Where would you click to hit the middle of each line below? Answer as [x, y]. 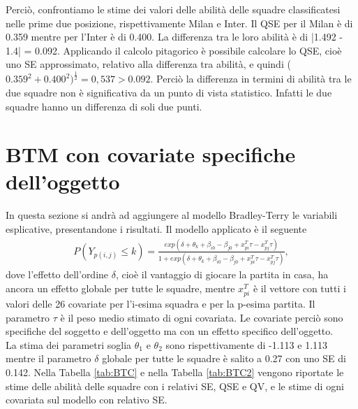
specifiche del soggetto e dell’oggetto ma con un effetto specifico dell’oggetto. [170, 331]
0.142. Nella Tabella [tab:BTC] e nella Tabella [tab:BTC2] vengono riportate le [175, 372]
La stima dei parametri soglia [69, 344]
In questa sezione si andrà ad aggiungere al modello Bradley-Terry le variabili [172, 215]
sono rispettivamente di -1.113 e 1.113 [247, 344]
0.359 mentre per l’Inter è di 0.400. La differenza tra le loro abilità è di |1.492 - [174, 37]
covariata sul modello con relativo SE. [87, 400]
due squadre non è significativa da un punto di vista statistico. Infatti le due [169, 92]
